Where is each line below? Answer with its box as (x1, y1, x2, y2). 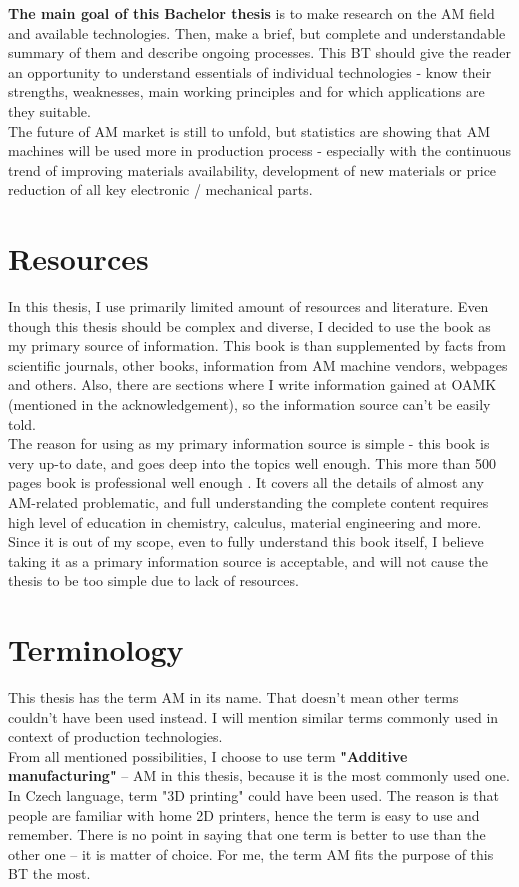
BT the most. (8, 863, 91, 884)
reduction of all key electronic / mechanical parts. (8, 179, 313, 200)
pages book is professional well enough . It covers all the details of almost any (8, 472, 484, 493)
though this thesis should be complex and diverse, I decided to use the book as (8, 315, 491, 336)
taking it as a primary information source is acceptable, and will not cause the (8, 550, 488, 571)
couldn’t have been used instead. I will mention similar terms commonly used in (8, 706, 499, 727)
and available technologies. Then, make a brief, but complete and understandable (8, 22, 506, 43)
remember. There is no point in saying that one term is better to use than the (8, 824, 486, 845)
